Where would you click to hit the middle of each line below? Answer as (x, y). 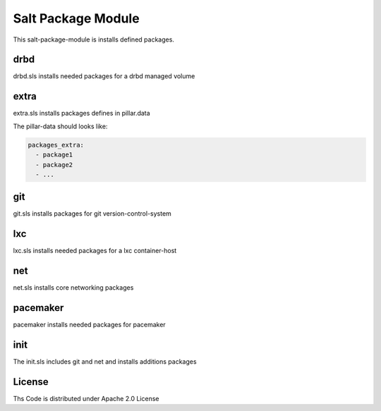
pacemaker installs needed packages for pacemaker (89, 325)
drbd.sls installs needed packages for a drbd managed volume (104, 76)
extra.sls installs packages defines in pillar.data (82, 114)
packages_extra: (56, 145)
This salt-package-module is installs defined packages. (93, 39)
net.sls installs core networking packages (73, 288)
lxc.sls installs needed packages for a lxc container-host (95, 251)
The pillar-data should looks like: (60, 126)
